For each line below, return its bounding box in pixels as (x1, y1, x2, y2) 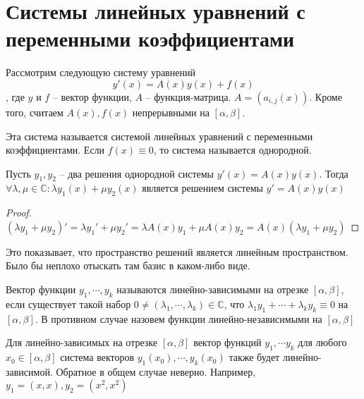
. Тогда (319, 166, 348, 180)
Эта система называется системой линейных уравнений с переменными (6, 128, 313, 143)
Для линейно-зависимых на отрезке (6, 335, 158, 350)
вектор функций (193, 335, 262, 350)
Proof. (6, 205, 32, 220)
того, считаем (6, 104, 63, 119)
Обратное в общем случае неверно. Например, (56, 364, 256, 379)
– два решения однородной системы (59, 166, 214, 180)
